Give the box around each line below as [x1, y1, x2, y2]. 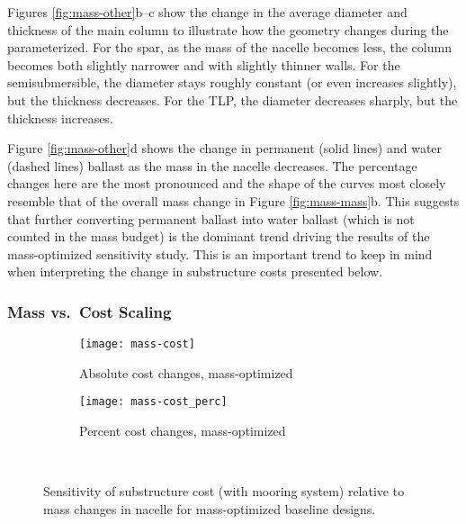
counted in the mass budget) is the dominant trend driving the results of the [7, 227, 430, 246]
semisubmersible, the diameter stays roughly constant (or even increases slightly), [7, 73, 457, 92]
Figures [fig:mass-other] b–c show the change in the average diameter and [7, 3, 408, 21]
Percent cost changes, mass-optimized [79, 421, 286, 440]
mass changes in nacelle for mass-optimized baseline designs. [43, 499, 376, 518]
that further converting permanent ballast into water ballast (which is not [7, 209, 415, 228]
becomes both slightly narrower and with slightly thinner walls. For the [7, 55, 400, 74]
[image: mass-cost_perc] [79, 395, 228, 409]
